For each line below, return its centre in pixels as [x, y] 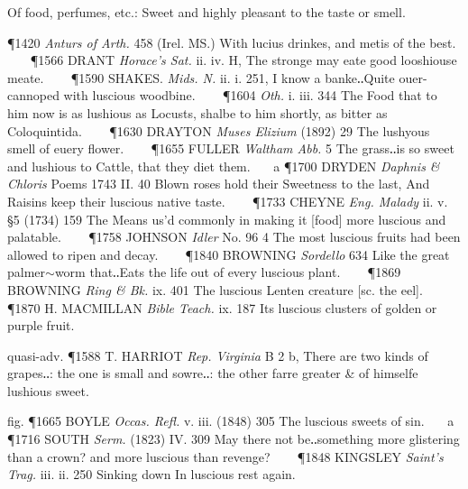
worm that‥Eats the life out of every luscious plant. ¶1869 [228, 272]
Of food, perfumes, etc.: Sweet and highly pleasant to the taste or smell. [206, 12]
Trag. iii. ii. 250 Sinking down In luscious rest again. [151, 474]
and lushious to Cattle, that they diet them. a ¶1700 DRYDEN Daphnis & [224, 166]
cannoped [33, 95]
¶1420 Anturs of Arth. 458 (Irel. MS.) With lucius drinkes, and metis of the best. [232, 42]
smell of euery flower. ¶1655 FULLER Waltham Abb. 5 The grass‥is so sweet [231, 148]
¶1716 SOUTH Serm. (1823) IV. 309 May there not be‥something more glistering [234, 439]
